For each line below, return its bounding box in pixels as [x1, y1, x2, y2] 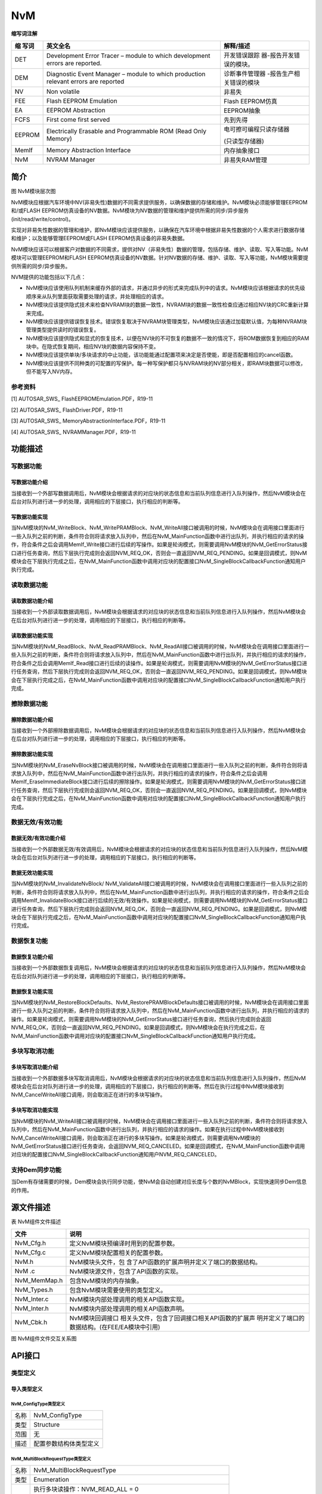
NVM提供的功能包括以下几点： [11, 273, 86, 280]
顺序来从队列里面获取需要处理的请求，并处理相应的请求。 [26, 293, 167, 300]
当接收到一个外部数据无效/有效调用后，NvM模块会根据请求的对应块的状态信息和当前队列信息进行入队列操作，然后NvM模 [11, 846, 308, 853]
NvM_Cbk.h [14, 1318, 48, 1327]
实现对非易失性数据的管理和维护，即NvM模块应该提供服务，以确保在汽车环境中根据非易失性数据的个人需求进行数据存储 [11, 226, 305, 234]
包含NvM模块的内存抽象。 [69, 1276, 143, 1285]
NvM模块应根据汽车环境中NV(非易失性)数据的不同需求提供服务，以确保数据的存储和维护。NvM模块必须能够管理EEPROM [11, 198, 308, 206]
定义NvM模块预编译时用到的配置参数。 [69, 1239, 179, 1248]
